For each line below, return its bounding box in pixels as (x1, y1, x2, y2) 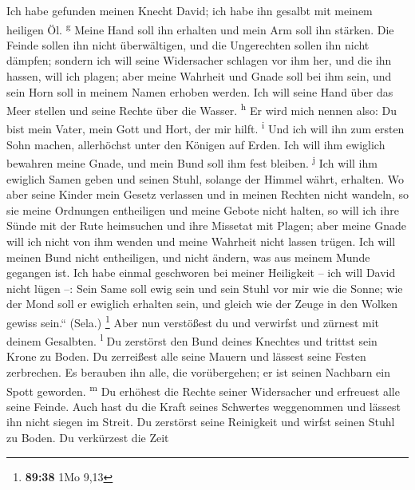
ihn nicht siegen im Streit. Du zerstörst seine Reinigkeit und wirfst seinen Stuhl (6, 413, 395, 430)
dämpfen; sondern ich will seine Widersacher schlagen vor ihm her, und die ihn (6, 52, 392, 69)
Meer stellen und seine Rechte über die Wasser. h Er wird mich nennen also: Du (6, 100, 397, 118)
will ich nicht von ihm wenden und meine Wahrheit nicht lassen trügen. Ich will (6, 232, 396, 249)
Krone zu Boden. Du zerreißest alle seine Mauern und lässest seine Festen (6, 348, 366, 365)
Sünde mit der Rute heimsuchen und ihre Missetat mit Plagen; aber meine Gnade (6, 217, 406, 234)
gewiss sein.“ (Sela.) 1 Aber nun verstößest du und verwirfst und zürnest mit (6, 311, 380, 330)
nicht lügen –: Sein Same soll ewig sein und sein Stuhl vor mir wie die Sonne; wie (6, 279, 403, 296)
